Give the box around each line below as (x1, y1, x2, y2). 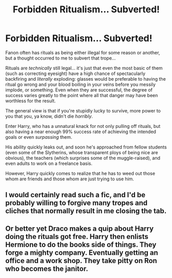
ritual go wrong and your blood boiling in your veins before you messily (5, 81, 156, 87)
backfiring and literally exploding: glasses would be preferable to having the (5, 76, 166, 82)
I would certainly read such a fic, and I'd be (5, 191, 145, 199)
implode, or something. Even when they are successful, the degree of (5, 86, 153, 93)
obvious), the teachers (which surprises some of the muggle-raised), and (5, 155, 161, 161)
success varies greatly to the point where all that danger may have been (5, 92, 158, 98)
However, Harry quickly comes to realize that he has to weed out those (5, 170, 156, 176)
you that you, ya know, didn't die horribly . (5, 113, 93, 119)
